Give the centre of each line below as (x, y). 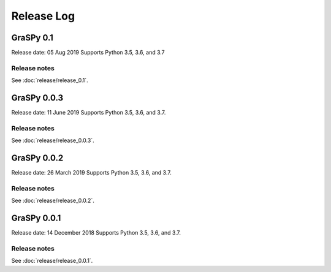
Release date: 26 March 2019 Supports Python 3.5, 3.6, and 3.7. (91, 173)
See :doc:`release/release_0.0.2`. (53, 201)
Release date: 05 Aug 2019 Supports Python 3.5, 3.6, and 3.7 (88, 53)
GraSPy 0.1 (32, 38)
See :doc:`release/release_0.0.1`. (52, 261)
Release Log (43, 16)
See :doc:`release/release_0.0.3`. (53, 140)
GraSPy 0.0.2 (37, 158)
